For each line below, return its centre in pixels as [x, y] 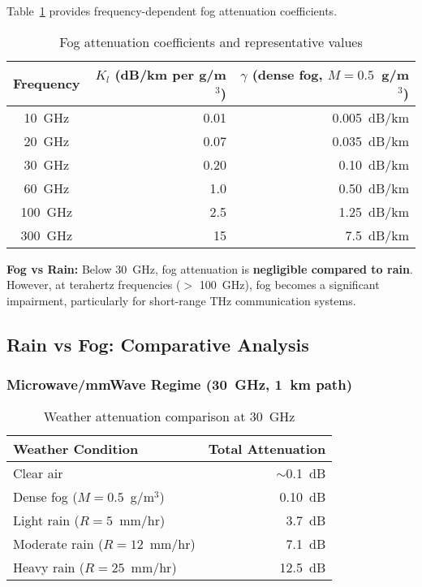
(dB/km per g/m [170, 74]
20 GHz [47, 140]
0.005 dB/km [370, 117]
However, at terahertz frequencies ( [94, 285]
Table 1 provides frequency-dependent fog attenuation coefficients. [172, 11]
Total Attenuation [267, 449]
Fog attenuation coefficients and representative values [211, 41]
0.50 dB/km [374, 188]
